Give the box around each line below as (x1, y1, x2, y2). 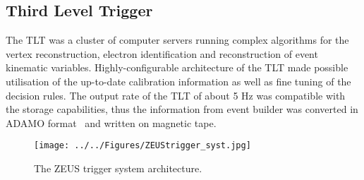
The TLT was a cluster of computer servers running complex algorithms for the (6, 32, 349, 47)
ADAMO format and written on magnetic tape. (6, 115, 217, 130)
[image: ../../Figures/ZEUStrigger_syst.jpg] (34, 140, 251, 151)
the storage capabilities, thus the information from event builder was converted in (6, 102, 358, 116)
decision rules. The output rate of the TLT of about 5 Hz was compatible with (6, 88, 346, 102)
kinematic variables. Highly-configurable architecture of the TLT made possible (6, 60, 348, 75)
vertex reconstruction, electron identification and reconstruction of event (6, 46, 318, 61)
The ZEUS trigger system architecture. (34, 161, 202, 176)
